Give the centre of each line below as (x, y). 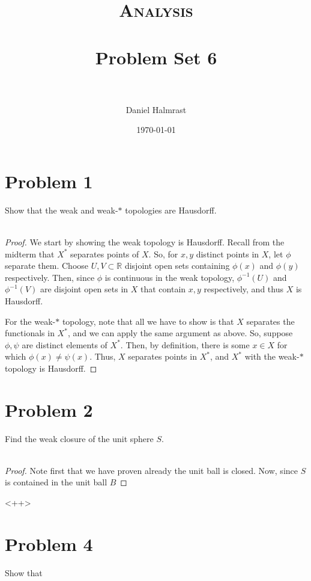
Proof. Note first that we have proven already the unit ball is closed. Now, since (151, 470)
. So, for (163, 254)
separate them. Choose (47, 266)
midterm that (30, 254)
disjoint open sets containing (177, 266)
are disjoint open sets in (84, 289)
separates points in (162, 356)
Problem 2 (49, 409)
